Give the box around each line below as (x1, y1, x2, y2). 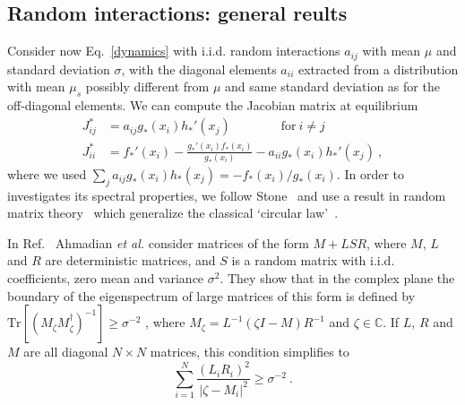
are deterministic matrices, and (45, 251, 216, 270)
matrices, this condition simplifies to (150, 342, 349, 361)
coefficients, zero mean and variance (7, 269, 204, 288)
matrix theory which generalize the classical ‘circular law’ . (7, 203, 339, 222)
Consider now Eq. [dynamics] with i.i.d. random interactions (7, 41, 340, 60)
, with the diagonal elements (121, 59, 277, 78)
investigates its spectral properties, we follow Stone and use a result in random (7, 185, 446, 204)
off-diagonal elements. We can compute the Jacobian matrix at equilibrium (7, 96, 418, 115)
